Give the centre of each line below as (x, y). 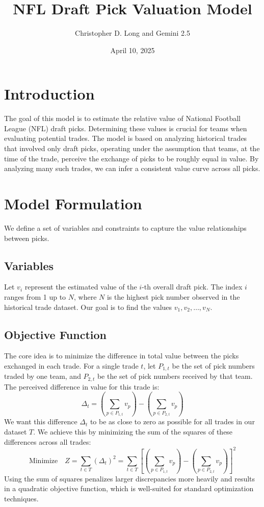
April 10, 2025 (133, 50)
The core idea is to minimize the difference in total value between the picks (122, 356)
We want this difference (41, 421)
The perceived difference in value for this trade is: (82, 386)
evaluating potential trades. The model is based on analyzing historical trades (126, 138)
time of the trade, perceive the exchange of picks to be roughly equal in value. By (131, 158)
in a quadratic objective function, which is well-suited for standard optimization (129, 488)
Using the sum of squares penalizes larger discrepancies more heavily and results (130, 478)
